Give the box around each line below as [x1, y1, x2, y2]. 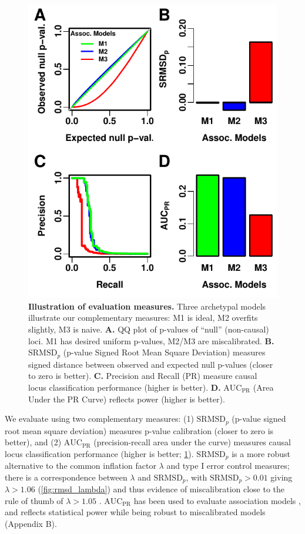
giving [270, 471, 293, 483]
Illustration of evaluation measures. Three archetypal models [28, 300, 266, 312]
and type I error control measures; [166, 459, 290, 472]
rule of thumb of [5, 494, 63, 506]
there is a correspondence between [5, 471, 128, 483]
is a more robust [232, 447, 290, 459]
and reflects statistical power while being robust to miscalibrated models [5, 506, 266, 518]
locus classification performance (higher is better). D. [28, 381, 221, 393]
